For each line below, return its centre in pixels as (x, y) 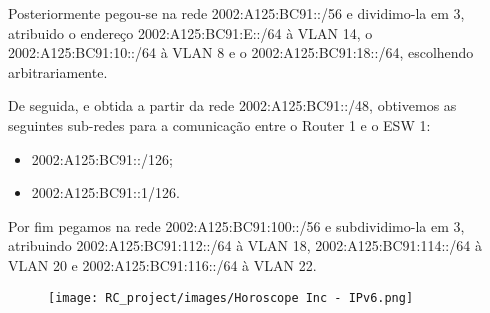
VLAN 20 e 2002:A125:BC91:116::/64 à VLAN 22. (162, 264)
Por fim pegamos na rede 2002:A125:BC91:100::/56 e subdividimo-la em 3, (236, 225)
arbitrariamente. (58, 71)
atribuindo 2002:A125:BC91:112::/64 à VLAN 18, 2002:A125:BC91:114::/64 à (245, 245)
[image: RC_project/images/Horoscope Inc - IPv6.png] (231, 297)
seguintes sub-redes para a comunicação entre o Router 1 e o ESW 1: (219, 124)
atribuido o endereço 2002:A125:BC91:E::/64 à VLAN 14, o (190, 32)
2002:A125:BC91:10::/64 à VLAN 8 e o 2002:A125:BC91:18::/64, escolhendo (241, 52)
